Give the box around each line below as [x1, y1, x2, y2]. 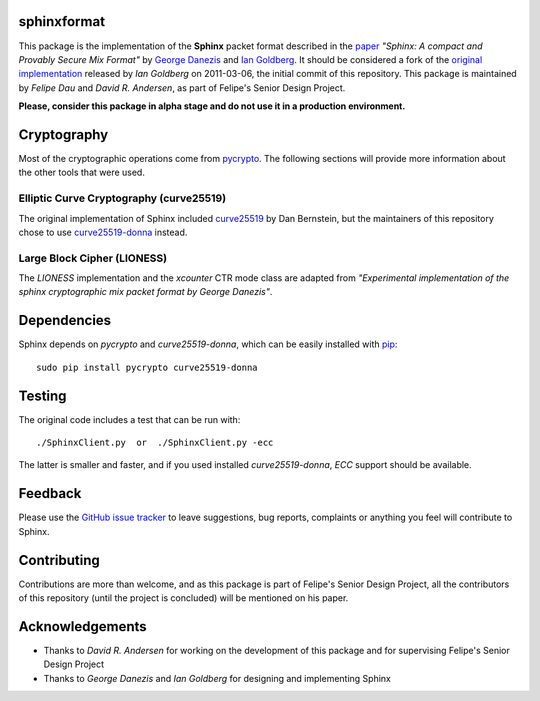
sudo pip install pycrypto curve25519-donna [36, 361, 259, 373]
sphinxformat [18, 13, 105, 30]
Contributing [18, 551, 100, 569]
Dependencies [18, 312, 112, 329]
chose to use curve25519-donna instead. [18, 226, 188, 238]
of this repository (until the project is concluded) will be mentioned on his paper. [18, 592, 349, 604]
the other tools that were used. [18, 166, 145, 179]
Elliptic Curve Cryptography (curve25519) [18, 191, 227, 205]
